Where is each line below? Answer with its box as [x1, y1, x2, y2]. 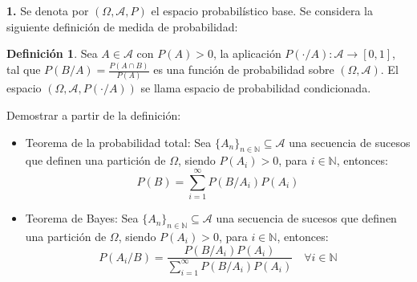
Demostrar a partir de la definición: [6, 107, 181, 123]
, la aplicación [213, 45, 281, 62]
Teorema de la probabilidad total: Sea [25, 133, 212, 150]
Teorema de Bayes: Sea [25, 210, 139, 227]
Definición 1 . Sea [6, 45, 98, 62]
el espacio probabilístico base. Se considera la [151, 2, 373, 18]
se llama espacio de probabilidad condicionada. [140, 80, 371, 96]
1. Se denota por [6, 2, 89, 18]
